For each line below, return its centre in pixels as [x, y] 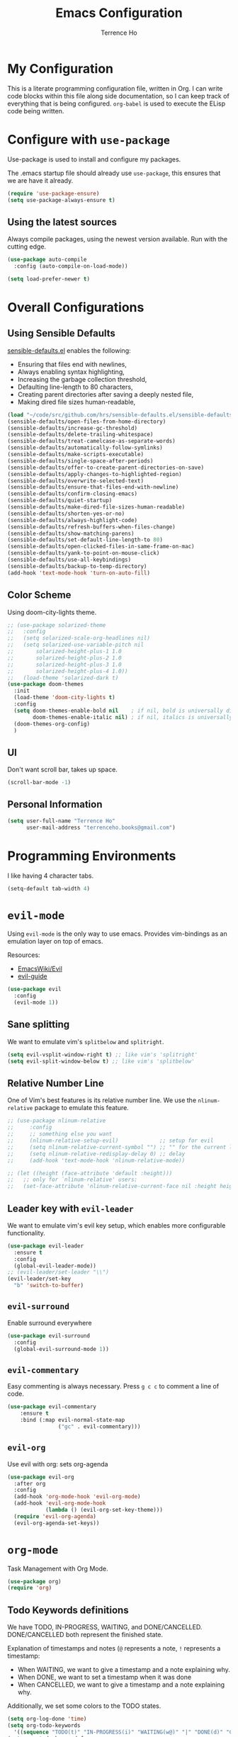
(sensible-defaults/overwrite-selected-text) [75, 481]
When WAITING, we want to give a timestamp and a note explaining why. [124, 1670]
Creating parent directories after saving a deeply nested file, [105, 394]
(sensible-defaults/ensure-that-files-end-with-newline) [93, 487]
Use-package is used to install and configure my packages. [94, 159]
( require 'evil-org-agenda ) [55, 1516]
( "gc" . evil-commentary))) [99, 1426]
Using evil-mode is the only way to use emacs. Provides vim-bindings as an [118, 934]
